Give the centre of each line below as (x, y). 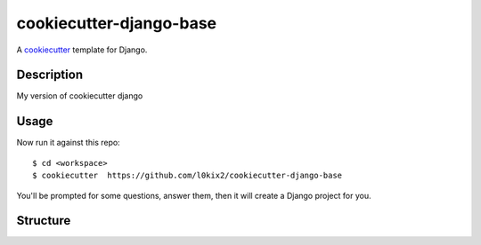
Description (50, 75)
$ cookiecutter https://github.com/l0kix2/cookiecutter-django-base (188, 176)
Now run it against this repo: (68, 143)
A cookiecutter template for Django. (82, 50)
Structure (44, 221)
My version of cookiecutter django (80, 96)
